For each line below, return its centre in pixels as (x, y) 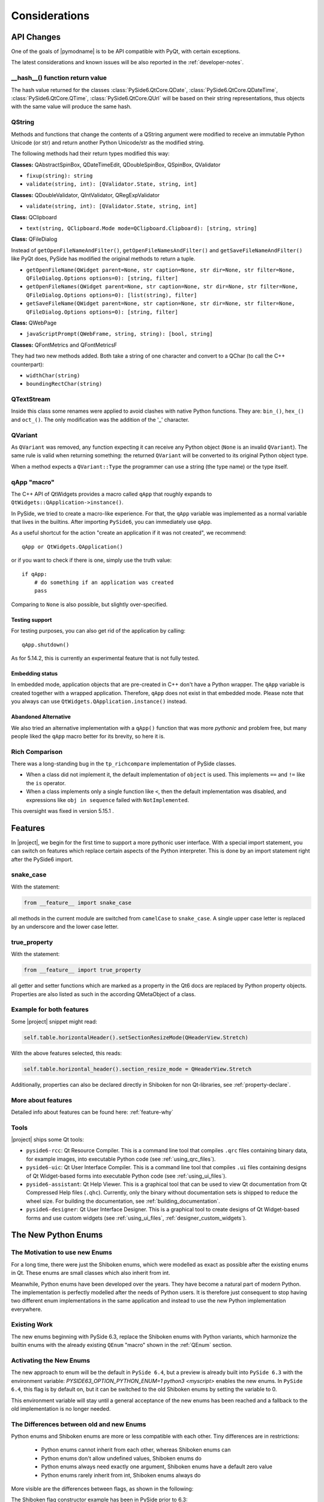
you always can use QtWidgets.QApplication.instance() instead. (99, 701)
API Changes (36, 37)
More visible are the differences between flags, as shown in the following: (102, 1489)
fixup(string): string (59, 176)
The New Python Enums (57, 1235)
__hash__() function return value (59, 78)
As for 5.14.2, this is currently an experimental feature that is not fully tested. (105, 658)
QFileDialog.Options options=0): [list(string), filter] (112, 295)
